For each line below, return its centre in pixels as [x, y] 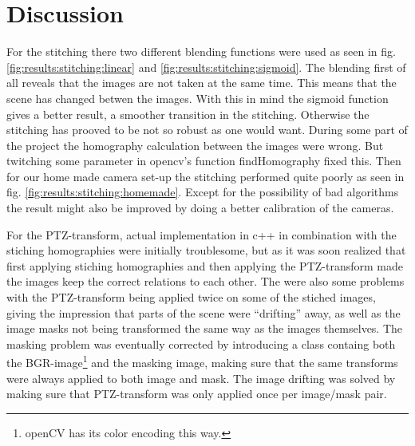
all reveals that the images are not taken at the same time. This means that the [202, 83]
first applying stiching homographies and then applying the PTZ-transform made [205, 265]
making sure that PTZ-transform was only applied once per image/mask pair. [197, 394]
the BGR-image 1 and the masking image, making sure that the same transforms [202, 361]
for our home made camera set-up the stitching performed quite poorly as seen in [206, 176]
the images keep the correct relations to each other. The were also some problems [206, 281]
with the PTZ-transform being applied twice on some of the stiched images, [191, 297]
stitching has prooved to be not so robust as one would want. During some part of [207, 130]
